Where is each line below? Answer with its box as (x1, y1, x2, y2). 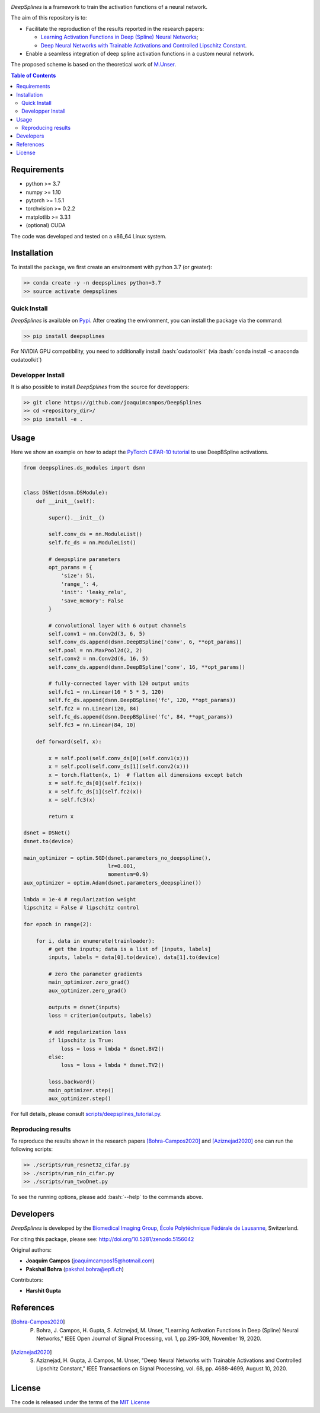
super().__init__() (48, 514, 105, 521)
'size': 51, (60, 572, 96, 579)
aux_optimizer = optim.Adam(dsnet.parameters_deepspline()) (23, 879, 202, 886)
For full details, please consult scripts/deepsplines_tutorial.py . (11, 1110, 162, 1117)
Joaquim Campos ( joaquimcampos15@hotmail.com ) (25, 1257, 155, 1264)
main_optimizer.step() (48, 1087, 115, 1093)
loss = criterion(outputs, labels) (48, 1012, 152, 1019)
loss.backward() (48, 1079, 96, 1085)
